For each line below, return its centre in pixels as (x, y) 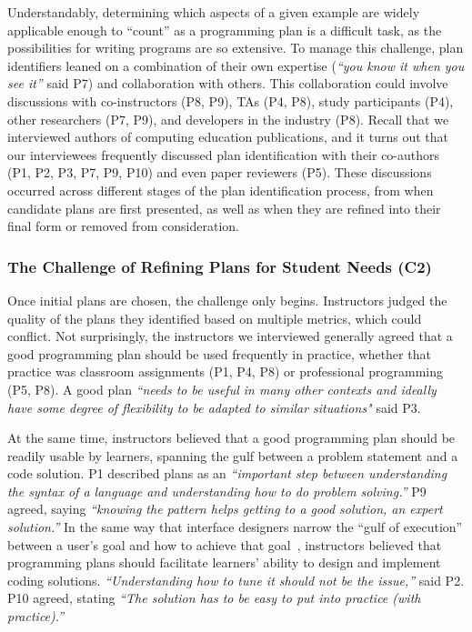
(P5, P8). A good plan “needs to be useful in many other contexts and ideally (222, 389)
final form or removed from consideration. (124, 226)
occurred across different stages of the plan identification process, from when (221, 190)
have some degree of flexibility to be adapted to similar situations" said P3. (214, 407)
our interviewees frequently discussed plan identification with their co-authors (224, 154)
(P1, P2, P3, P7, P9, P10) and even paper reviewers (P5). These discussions (220, 172)
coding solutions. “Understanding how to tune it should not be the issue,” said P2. (236, 580)
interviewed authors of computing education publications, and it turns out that (228, 137)
